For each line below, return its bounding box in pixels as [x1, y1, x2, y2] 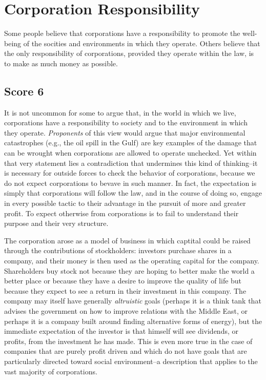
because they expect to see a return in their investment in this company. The [4, 285, 247, 296]
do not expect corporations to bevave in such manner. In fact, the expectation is [4, 177, 257, 188]
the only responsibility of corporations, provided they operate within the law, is [4, 48, 254, 59]
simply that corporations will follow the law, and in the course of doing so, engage [4, 187, 262, 198]
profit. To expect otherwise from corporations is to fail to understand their [4, 207, 239, 218]
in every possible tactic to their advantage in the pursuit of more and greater [4, 198, 246, 208]
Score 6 [4, 83, 44, 99]
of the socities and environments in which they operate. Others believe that [23, 37, 260, 48]
